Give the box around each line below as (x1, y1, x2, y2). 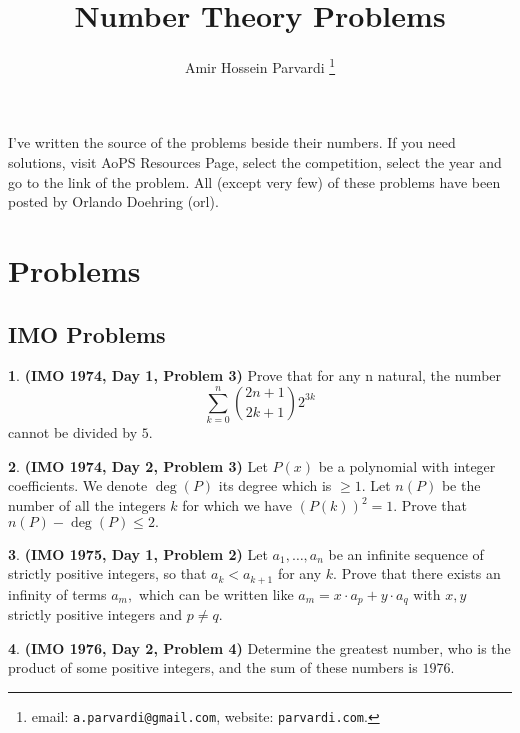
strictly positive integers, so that (8, 563, 207, 584)
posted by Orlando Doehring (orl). (8, 191, 219, 212)
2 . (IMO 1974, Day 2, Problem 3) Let (8, 455, 268, 476)
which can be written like (138, 583, 294, 604)
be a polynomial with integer (318, 455, 496, 476)
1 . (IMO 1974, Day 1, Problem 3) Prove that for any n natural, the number (8, 365, 502, 386)
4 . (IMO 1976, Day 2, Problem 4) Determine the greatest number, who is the (8, 637, 511, 658)
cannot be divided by (8, 422, 138, 443)
